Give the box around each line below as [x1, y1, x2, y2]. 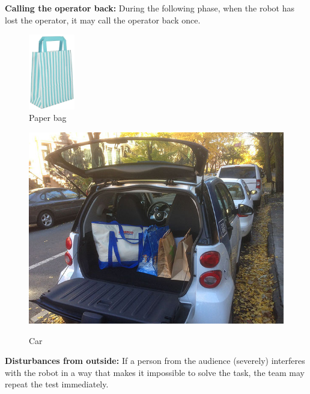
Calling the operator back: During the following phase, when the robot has [5, 2, 294, 14]
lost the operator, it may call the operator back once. [5, 13, 201, 26]
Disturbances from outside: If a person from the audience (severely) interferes [5, 354, 305, 367]
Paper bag [29, 111, 67, 124]
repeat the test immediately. [5, 378, 109, 390]
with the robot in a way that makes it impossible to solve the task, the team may [5, 366, 305, 378]
